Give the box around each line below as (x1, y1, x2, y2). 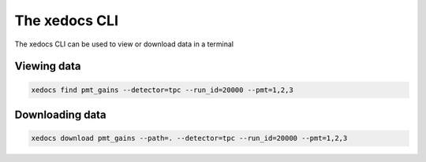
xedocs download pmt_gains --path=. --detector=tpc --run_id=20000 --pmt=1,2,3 (31, 134, 348, 143)
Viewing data (14, 60, 81, 73)
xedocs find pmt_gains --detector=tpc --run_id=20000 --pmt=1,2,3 (31, 85, 293, 94)
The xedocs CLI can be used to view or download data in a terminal (14, 39, 234, 49)
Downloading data (14, 108, 106, 121)
